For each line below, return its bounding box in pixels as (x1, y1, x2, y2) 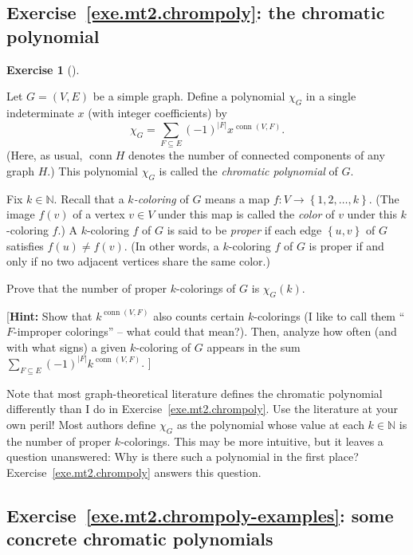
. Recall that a (53, 190, 124, 207)
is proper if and (309, 237, 384, 254)
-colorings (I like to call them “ (254, 307, 405, 324)
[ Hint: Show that (6, 307, 92, 324)
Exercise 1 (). (6, 61, 80, 77)
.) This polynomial (47, 162, 139, 179)
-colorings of (176, 279, 236, 296)
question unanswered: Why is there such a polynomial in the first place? (6, 448, 359, 465)
